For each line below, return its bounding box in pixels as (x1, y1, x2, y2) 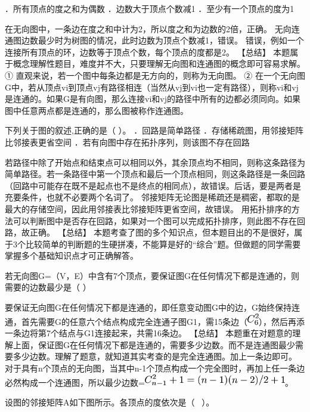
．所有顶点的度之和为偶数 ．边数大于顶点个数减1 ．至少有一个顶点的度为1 (5, 2, 294, 14)
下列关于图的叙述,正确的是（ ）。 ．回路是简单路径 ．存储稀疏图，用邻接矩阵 (5, 124, 303, 137)
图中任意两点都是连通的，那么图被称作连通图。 (5, 104, 188, 116)
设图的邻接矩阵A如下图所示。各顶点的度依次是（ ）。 (5, 396, 215, 408)
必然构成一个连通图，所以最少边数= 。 (5, 376, 293, 388)
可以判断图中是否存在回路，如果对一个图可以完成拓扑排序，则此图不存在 (13, 214, 297, 227)
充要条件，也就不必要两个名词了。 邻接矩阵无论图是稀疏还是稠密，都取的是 (5, 191, 300, 203)
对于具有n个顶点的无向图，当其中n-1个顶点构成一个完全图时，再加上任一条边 (5, 362, 305, 374)
